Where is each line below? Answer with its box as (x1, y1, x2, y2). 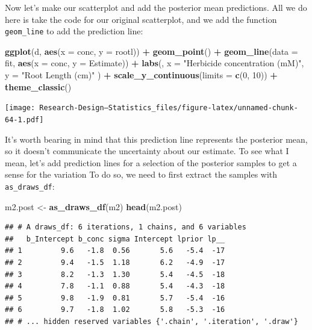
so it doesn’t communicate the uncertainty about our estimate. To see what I (5, 145, 289, 157)
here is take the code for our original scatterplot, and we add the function (5, 13, 277, 25)
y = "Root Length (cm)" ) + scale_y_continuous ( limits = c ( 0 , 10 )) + (5, 69, 278, 81)
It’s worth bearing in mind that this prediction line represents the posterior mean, (5, 132, 308, 145)
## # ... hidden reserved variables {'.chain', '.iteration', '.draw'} (5, 317, 298, 326)
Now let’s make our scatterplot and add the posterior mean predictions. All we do (5, 1, 307, 13)
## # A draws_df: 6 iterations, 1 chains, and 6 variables (5, 223, 246, 232)
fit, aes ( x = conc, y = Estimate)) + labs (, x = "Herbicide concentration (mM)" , (5, 57, 304, 69)
